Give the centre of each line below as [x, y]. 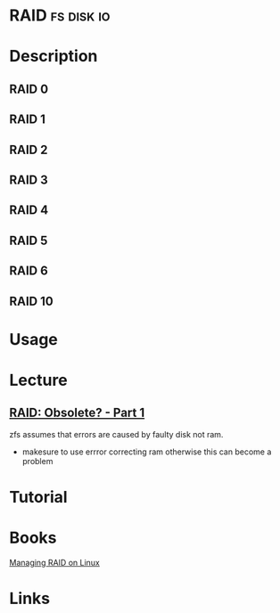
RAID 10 [31, 301]
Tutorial [39, 497]
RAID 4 [29, 210]
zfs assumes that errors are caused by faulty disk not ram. [116, 434]
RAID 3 [29, 180]
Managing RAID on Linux [54, 562]
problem [37, 461]
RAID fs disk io [60, 16]
